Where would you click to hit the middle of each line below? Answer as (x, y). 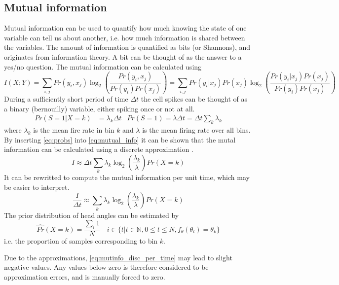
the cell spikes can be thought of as (194, 99)
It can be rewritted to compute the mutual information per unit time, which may (127, 177)
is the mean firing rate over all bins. (196, 130)
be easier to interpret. (37, 187)
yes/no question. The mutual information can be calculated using (103, 66)
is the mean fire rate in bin (74, 130)
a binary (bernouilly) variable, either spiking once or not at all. (99, 108)
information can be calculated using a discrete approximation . (99, 149)
